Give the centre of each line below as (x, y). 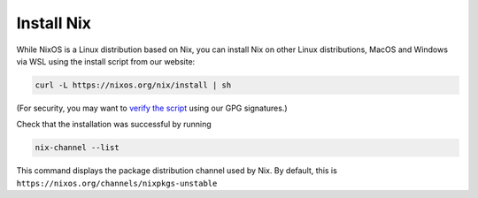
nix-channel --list (77, 148)
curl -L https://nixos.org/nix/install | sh (133, 85)
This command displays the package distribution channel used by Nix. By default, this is (177, 171)
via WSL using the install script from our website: (106, 61)
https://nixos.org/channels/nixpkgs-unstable (117, 183)
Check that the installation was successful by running (114, 125)
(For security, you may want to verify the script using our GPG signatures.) (152, 108)
